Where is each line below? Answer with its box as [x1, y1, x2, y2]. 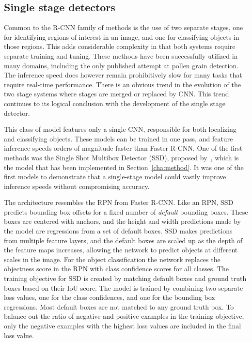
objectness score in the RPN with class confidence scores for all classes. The [4, 264, 229, 274]
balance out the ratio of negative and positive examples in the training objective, [4, 311, 244, 321]
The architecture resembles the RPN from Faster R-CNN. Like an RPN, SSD [4, 197, 234, 207]
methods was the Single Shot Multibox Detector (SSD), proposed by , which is [4, 152, 239, 162]
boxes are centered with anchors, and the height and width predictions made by [4, 216, 241, 226]
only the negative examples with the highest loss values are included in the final [4, 321, 241, 331]
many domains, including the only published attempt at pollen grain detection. [4, 60, 239, 70]
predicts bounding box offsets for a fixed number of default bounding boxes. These [4, 206, 248, 217]
